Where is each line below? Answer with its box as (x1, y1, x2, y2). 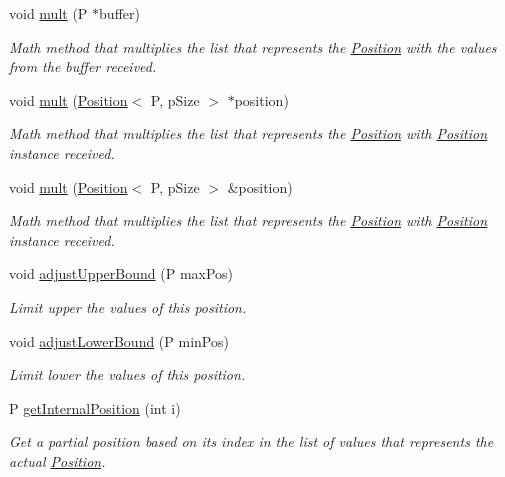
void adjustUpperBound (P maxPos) (9, 263, 234, 284)
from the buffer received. (9, 56, 157, 77)
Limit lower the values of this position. (9, 364, 246, 385)
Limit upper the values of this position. (9, 296, 247, 317)
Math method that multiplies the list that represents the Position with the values (9, 36, 497, 57)
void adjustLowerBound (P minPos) (9, 330, 229, 351)
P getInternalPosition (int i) (9, 397, 181, 418)
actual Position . (9, 450, 106, 471)
